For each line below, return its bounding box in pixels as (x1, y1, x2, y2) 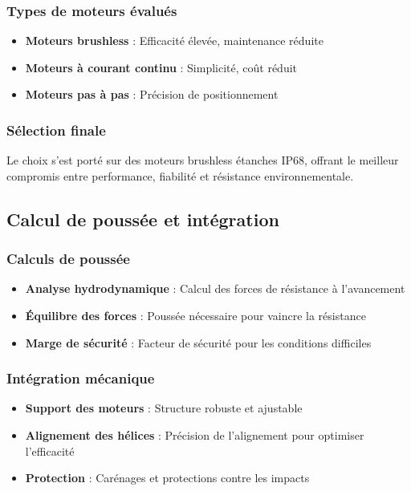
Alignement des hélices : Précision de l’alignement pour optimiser (25, 427, 364, 443)
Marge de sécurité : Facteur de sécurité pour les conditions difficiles (25, 334, 372, 351)
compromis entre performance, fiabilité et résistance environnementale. (6, 167, 354, 184)
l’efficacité (25, 442, 75, 459)
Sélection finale (6, 120, 106, 140)
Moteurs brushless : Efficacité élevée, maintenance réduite (25, 32, 324, 49)
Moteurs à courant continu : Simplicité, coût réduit (25, 59, 298, 75)
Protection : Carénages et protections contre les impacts (25, 469, 310, 486)
